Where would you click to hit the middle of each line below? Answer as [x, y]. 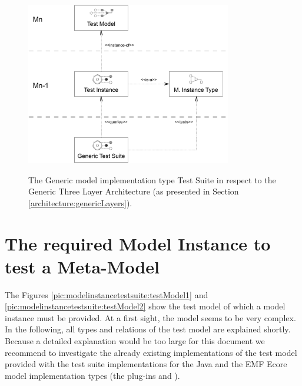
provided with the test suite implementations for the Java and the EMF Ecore [146, 364]
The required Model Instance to [138, 243]
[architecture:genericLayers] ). [80, 202]
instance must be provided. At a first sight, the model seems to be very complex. [150, 317]
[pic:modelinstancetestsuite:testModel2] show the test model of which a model [145, 306]
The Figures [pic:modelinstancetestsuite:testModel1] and [107, 294]
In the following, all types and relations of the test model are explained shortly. [148, 329]
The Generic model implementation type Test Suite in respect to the [152, 179]
